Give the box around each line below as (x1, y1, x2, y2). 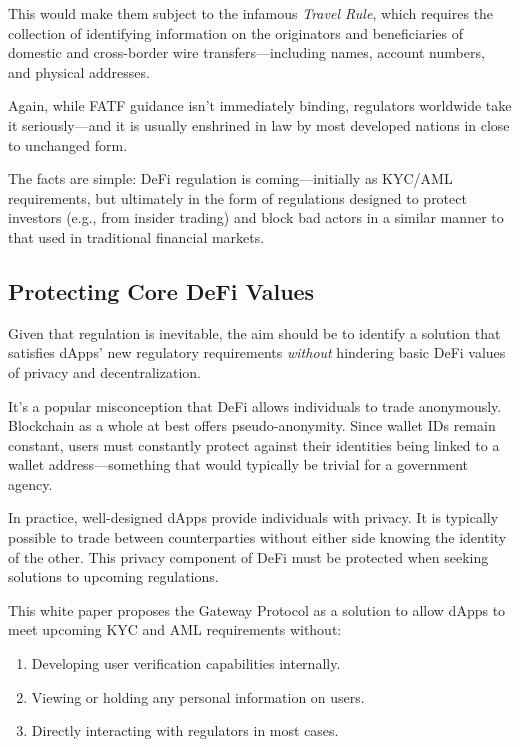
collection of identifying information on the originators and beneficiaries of (8, 22, 463, 43)
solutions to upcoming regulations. (8, 566, 219, 587)
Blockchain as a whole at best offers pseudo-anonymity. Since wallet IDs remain (8, 415, 496, 436)
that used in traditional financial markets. (8, 226, 265, 247)
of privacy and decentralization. (8, 361, 201, 382)
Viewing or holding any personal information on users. (31, 686, 365, 707)
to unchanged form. (8, 134, 128, 155)
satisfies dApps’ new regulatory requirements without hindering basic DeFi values (8, 342, 506, 363)
